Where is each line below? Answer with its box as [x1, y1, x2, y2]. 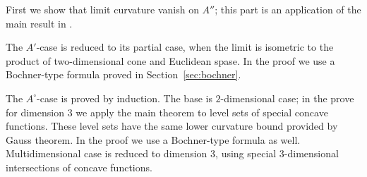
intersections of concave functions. [6, 159, 152, 174]
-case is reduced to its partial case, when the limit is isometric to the [36, 39, 334, 54]
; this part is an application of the [215, 2, 361, 16]
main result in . [6, 16, 73, 30]
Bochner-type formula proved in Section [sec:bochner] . [6, 67, 241, 82]
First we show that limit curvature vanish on [6, 2, 199, 16]
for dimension [6, 104, 64, 119]
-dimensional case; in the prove [220, 90, 354, 105]
